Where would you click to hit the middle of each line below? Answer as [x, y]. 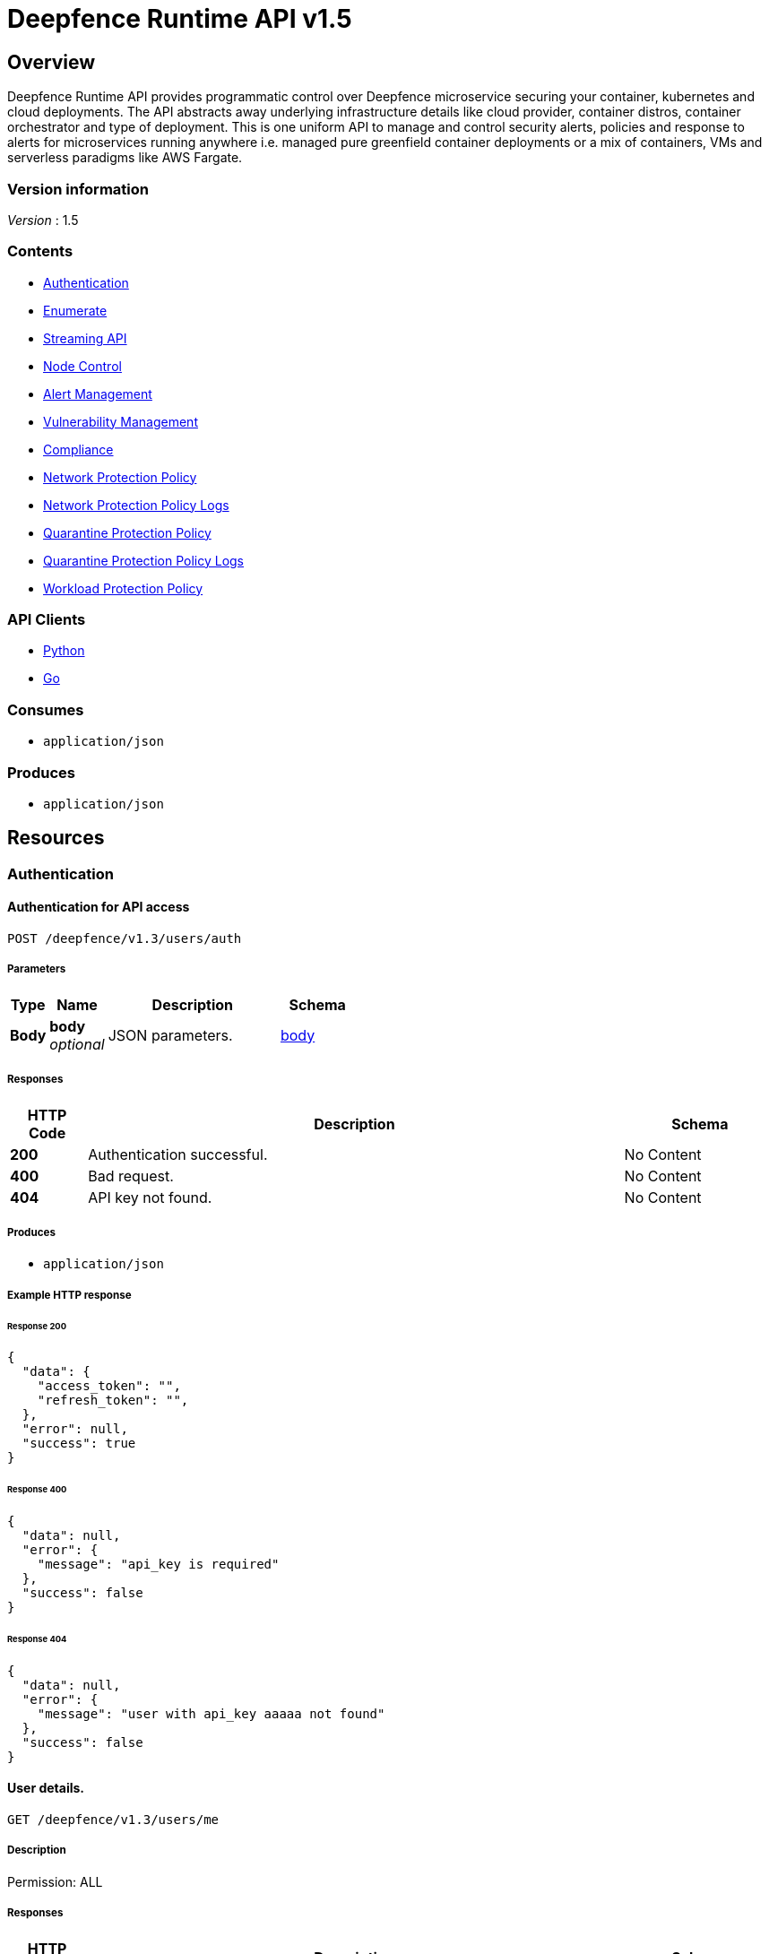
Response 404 [37, 1638]
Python [64, 651]
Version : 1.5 [43, 220]
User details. [46, 1788]
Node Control [82, 366]
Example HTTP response [69, 1295]
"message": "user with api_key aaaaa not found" [211, 1713]
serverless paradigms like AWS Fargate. [125, 158]
